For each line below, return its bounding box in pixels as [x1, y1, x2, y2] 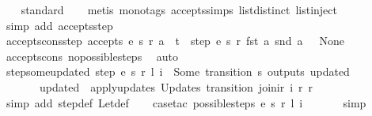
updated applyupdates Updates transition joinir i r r [39, 78, 313, 95]
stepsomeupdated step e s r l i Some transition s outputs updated [6, 63, 350, 80]
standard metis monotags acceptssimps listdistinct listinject [21, 2, 337, 17]
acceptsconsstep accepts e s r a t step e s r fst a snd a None [6, 32, 344, 49]
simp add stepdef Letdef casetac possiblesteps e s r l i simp [6, 94, 366, 110]
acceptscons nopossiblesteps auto [6, 47, 179, 64]
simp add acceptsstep [6, 17, 113, 33]
